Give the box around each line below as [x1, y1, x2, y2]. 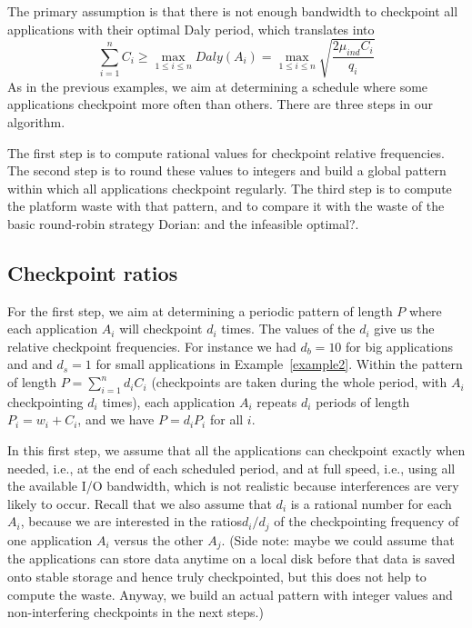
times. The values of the [221, 319, 356, 338]
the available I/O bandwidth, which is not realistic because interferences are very [7, 476, 459, 495]
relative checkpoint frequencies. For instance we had [7, 336, 296, 355]
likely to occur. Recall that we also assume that [7, 493, 272, 513]
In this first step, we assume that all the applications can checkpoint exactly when [7, 441, 466, 460]
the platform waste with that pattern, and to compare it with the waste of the [7, 196, 445, 215]
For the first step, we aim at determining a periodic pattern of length [7, 301, 393, 320]
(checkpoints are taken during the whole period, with [151, 373, 447, 392]
